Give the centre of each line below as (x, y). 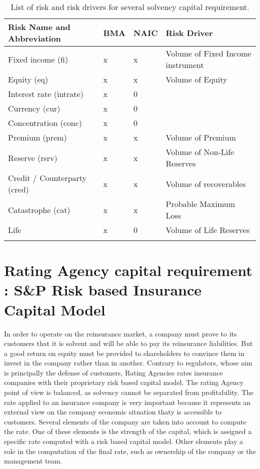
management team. (33, 461)
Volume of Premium (201, 137)
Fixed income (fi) (38, 59)
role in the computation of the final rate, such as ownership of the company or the (130, 451)
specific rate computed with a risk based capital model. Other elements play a (123, 441)
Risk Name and (39, 27)
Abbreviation (34, 38)
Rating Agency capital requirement (128, 270)
